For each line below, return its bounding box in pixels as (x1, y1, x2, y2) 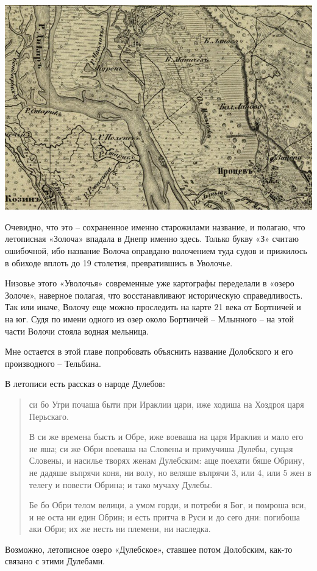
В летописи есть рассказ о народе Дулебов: (5, 377, 165, 390)
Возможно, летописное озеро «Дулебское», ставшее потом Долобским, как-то (5, 542, 293, 555)
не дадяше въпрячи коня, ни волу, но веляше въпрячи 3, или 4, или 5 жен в (29, 466, 312, 478)
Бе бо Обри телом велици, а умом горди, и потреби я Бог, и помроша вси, (29, 498, 307, 511)
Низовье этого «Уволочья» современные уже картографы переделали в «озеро (5, 277, 294, 289)
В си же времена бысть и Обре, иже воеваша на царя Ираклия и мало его (29, 430, 304, 443)
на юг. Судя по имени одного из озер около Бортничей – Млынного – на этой (5, 312, 294, 325)
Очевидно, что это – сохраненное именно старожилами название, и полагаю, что (5, 220, 305, 233)
